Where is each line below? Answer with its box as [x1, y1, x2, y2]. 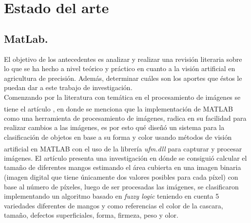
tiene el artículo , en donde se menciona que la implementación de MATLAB [4, 103, 233, 113]
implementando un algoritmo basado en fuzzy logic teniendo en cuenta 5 [4, 191, 219, 201]
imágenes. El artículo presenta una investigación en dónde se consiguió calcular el [4, 152, 247, 163]
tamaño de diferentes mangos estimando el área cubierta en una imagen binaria [4, 162, 241, 172]
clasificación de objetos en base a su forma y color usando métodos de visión [4, 131, 232, 142]
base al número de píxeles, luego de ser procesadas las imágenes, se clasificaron [4, 181, 239, 191]
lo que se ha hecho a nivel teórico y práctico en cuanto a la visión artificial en [4, 63, 235, 74]
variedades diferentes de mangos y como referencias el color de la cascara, [4, 200, 223, 210]
